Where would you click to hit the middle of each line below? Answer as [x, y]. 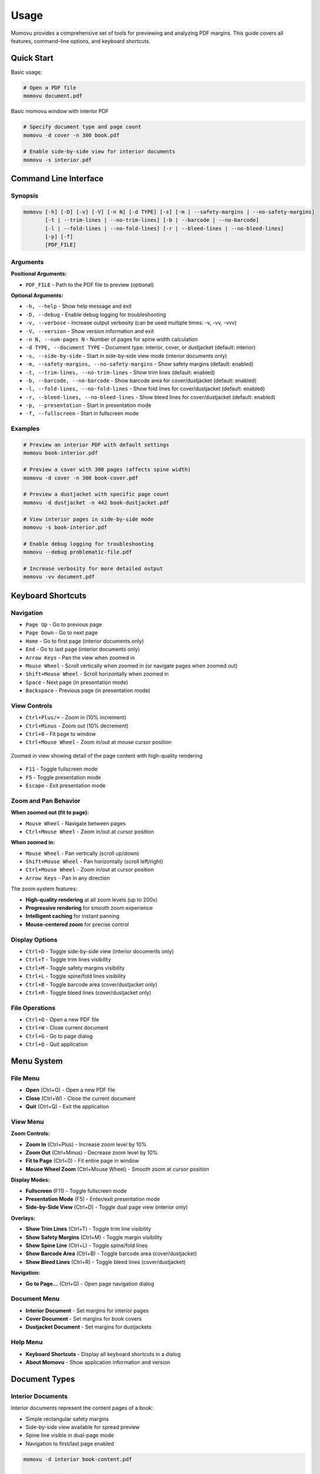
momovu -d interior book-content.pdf [78, 1459]
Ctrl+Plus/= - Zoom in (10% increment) [76, 718]
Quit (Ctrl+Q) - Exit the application [67, 1107]
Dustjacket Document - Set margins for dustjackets [89, 1327]
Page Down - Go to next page [62, 633]
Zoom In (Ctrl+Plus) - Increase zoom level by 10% [86, 1144]
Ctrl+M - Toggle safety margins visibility [75, 968]
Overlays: [23, 1218]
